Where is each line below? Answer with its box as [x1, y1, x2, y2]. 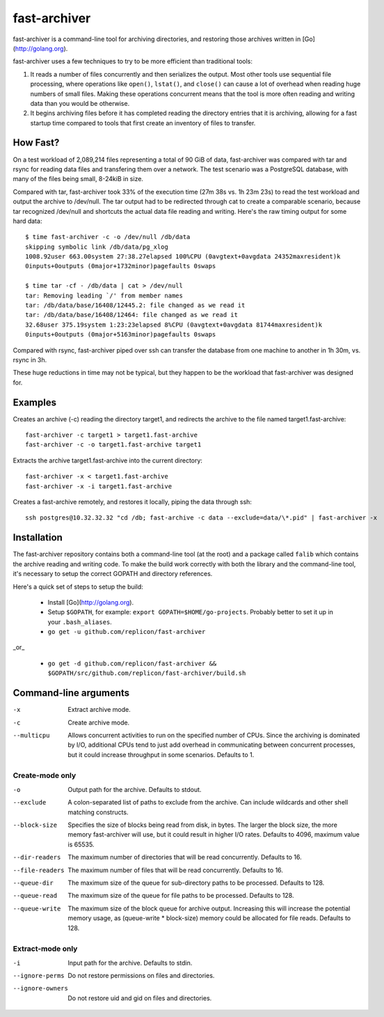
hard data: [13, 217, 42, 225]
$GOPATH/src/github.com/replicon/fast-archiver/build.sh [47, 669, 246, 677]
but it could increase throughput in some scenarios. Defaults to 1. [67, 750, 255, 759]
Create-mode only [13, 770, 77, 780]
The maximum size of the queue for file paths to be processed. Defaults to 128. [67, 892, 294, 900]
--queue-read [13, 892, 58, 900]
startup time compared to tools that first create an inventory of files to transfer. [30, 118, 256, 127]
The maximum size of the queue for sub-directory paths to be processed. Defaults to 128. [67, 878, 325, 887]
